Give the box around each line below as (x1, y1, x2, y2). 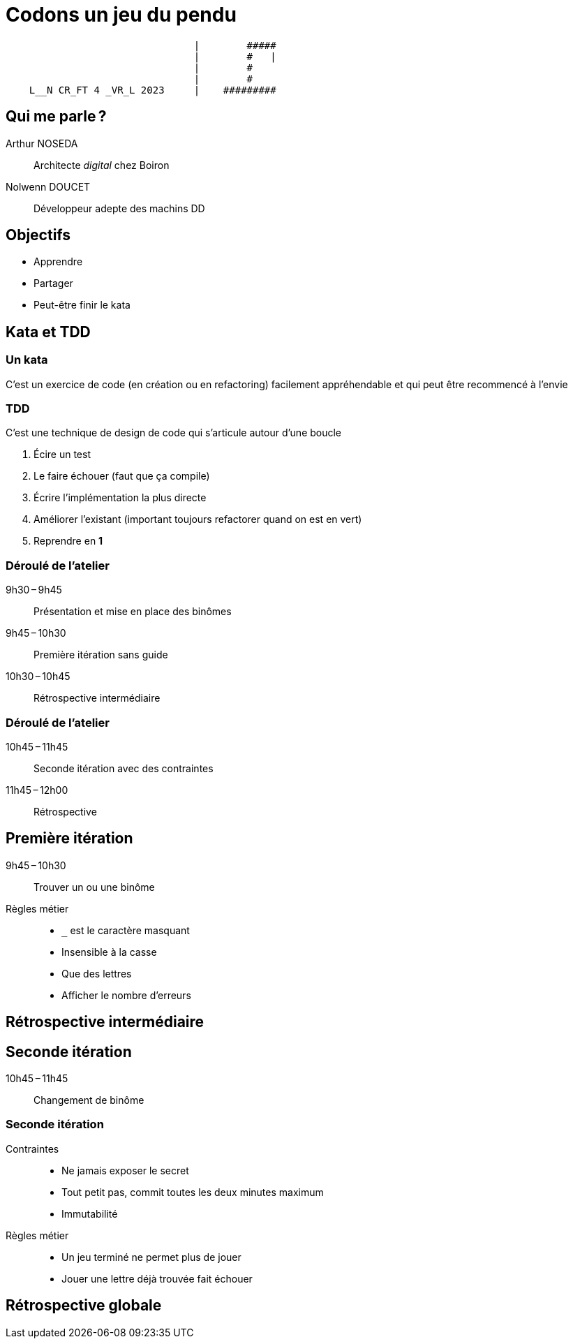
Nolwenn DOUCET (6, 180, 91, 193)
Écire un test (34, 448, 91, 461)
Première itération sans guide (34, 649, 168, 661)
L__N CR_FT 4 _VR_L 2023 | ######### (29, 84, 276, 96)
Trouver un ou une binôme (34, 880, 155, 893)
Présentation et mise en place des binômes (34, 605, 232, 618)
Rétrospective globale (6, 1297, 162, 1315)
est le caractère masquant (70, 924, 190, 936)
